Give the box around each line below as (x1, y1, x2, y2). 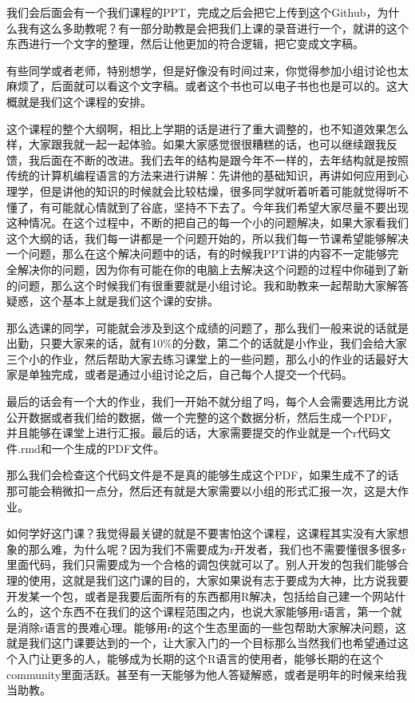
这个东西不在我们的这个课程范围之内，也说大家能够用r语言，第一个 (39, 603, 391, 620)
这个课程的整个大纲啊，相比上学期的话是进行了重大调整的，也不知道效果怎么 (6, 120, 409, 137)
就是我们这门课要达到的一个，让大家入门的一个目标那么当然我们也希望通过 (6, 634, 397, 651)
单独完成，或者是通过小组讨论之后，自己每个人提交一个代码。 (28, 366, 353, 383)
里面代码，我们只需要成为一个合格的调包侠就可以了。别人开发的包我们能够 (6, 556, 397, 573)
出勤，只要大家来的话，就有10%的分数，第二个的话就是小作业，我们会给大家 (6, 335, 407, 351)
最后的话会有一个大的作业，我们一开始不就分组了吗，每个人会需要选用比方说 (6, 393, 409, 410)
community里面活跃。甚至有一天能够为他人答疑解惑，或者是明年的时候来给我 (6, 665, 408, 682)
